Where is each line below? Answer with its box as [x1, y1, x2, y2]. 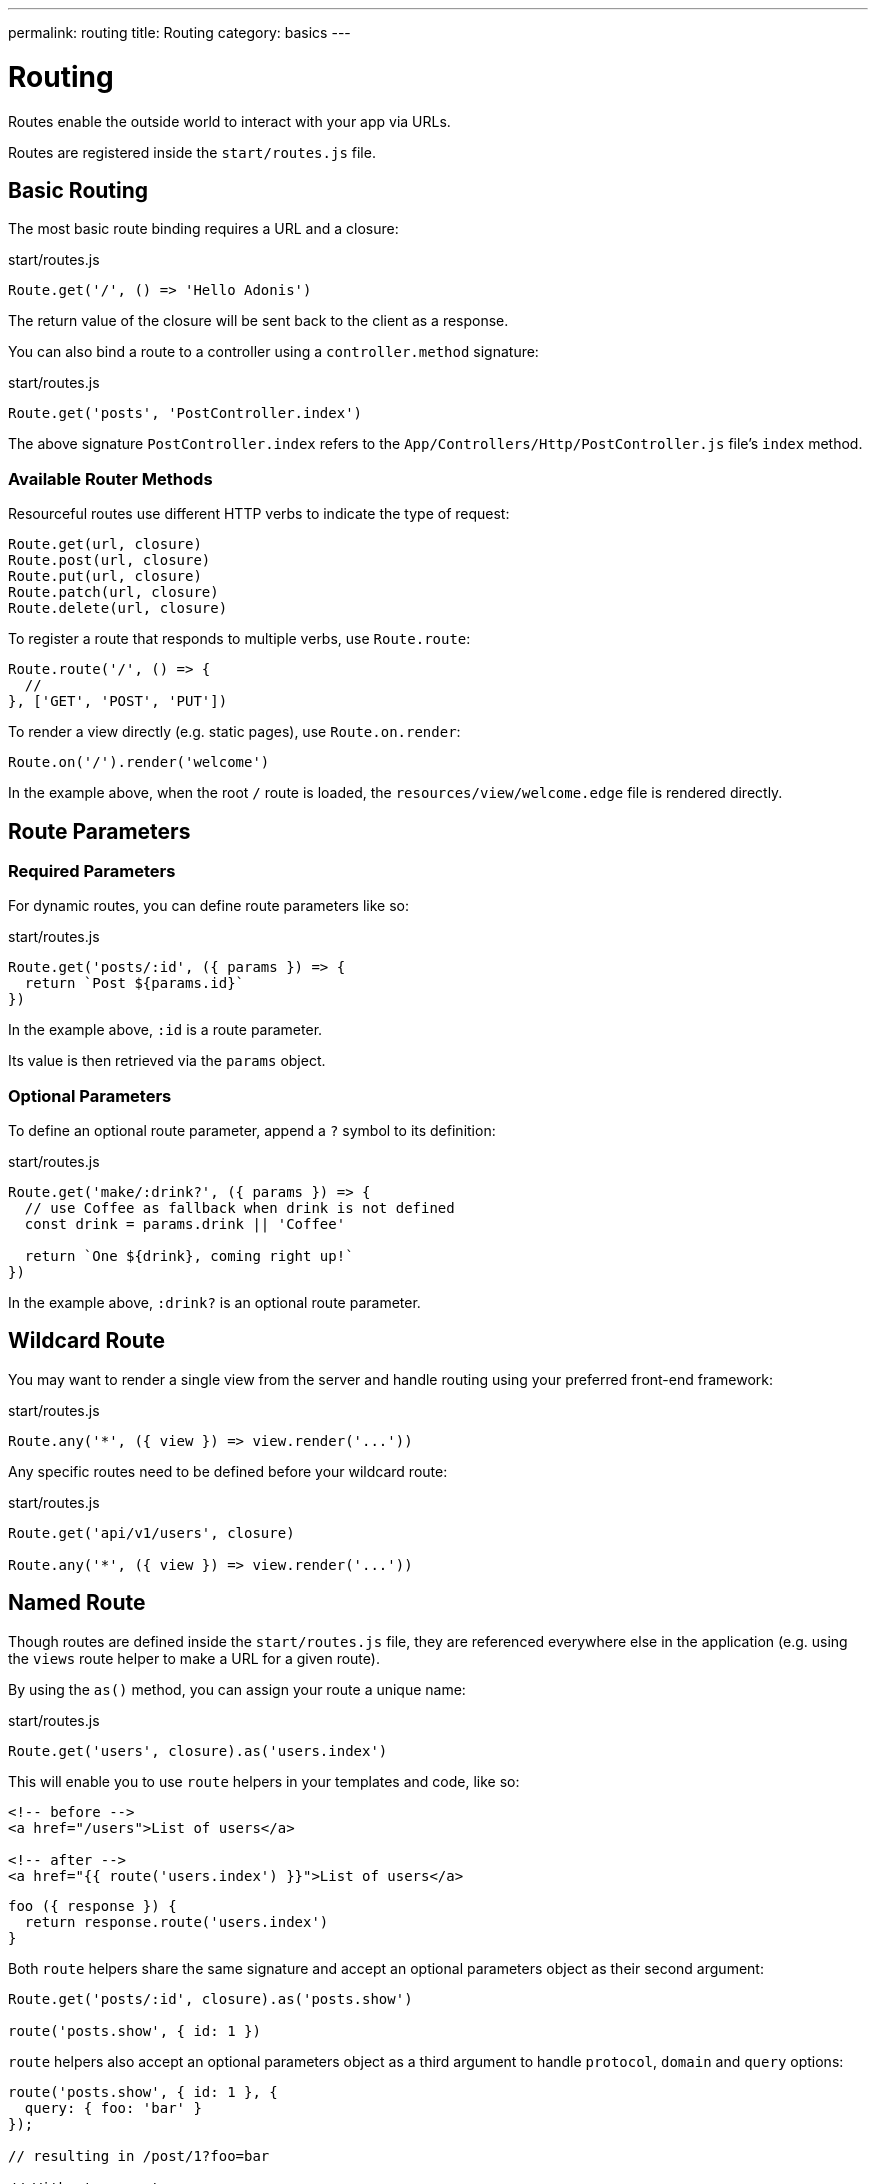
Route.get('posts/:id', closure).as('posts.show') [8, 1990, 413, 2007]
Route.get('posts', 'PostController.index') [8, 405, 363, 422]
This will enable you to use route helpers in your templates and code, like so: [8, 1772, 520, 1790]
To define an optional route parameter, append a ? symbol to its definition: [8, 1122, 496, 1140]
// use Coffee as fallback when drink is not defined [24, 1200, 455, 1217]
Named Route [8, 1590, 146, 1616]
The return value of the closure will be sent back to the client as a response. [8, 312, 509, 330]
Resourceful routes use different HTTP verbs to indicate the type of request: [8, 505, 510, 523]
